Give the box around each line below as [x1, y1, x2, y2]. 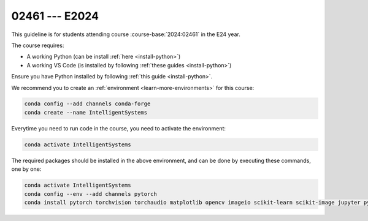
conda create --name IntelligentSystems [24, 109, 147, 116]
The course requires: [11, 42, 64, 49]
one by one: [11, 165, 42, 173]
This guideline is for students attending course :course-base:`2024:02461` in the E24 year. [11, 31, 240, 38]
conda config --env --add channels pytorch [24, 190, 158, 197]
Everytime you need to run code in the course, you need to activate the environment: [11, 124, 226, 132]
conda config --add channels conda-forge [24, 100, 151, 107]
